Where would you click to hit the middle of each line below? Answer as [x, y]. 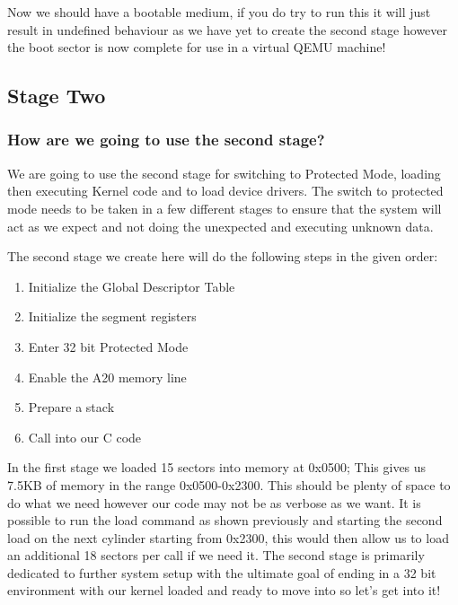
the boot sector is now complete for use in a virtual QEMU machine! [197, 47]
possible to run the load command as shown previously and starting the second [225, 520]
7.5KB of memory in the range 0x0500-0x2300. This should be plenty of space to [229, 484]
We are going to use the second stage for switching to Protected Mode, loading [224, 173]
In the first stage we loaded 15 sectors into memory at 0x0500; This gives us [217, 467]
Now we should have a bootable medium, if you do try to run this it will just [219, 12]
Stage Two [57, 96]
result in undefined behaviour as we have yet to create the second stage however [228, 29]
